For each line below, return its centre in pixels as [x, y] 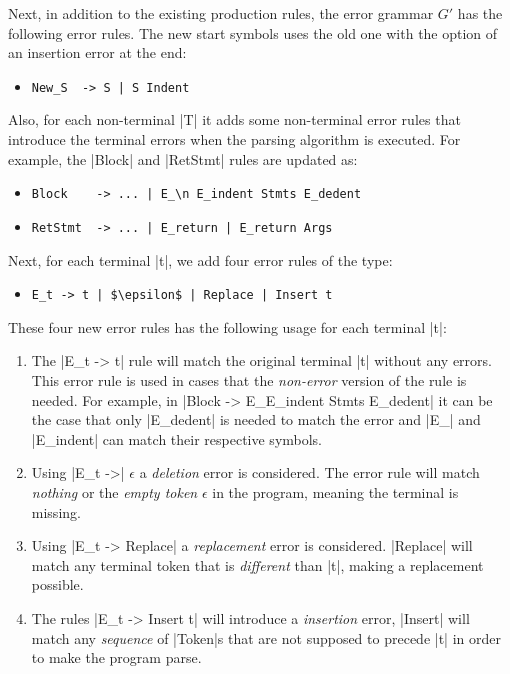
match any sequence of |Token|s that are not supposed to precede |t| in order [266, 637]
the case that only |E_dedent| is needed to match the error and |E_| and [256, 419]
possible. [57, 584]
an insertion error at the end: [97, 52]
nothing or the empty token [114, 491]
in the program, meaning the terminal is [335, 491]
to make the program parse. [116, 657]
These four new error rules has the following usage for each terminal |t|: [227, 326]
